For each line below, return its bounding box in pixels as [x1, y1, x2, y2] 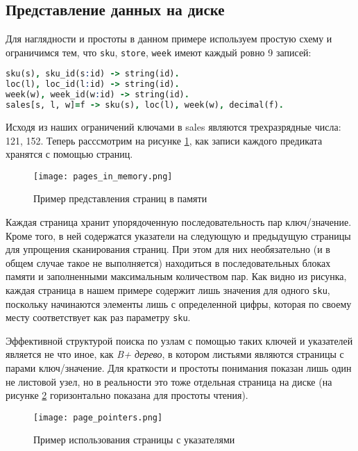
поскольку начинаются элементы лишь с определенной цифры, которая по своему [6, 296, 352, 311]
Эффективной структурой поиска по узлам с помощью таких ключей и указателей [6, 333, 353, 347]
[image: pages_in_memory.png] [33, 171, 173, 181]
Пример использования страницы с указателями [33, 432, 235, 447]
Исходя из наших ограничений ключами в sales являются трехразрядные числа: [6, 119, 341, 133]
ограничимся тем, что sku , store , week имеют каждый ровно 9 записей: [6, 44, 312, 59]
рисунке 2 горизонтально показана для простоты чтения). [6, 388, 248, 402]
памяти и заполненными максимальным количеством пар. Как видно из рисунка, [6, 269, 347, 284]
